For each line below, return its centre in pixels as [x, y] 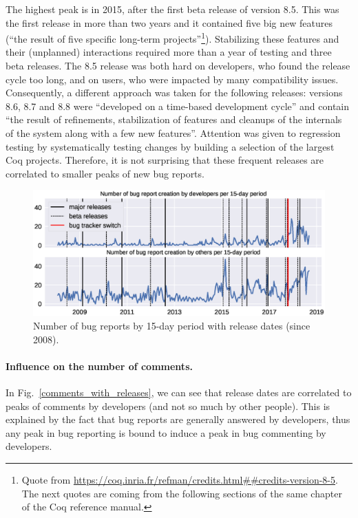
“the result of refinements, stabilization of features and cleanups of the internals [174, 119]
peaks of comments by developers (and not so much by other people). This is [168, 406]
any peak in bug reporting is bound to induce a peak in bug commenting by [166, 432]
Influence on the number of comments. [99, 366]
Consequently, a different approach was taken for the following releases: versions [174, 93]
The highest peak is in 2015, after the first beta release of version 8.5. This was [172, 9]
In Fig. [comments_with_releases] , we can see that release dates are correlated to [179, 392]
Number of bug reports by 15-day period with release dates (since [172, 325]
